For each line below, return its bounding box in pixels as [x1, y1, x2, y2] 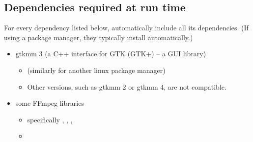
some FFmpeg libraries [15, 98, 84, 108]
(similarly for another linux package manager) [27, 65, 166, 75]
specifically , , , [27, 114, 73, 124]
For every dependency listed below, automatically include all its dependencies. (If [4, 23, 249, 33]
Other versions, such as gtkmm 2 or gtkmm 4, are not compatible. [27, 81, 226, 92]
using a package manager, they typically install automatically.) [4, 32, 193, 42]
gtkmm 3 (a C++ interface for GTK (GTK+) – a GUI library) [15, 48, 206, 59]
